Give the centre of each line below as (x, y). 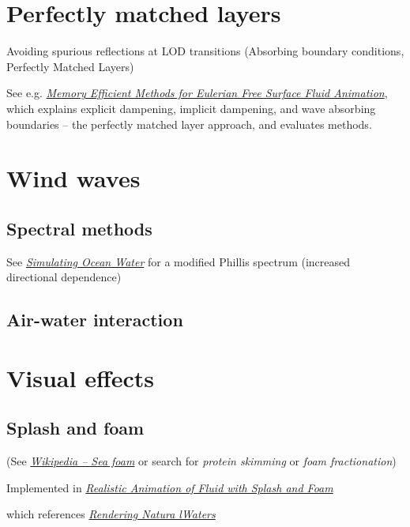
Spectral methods (79, 228)
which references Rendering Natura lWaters (111, 514)
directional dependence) (64, 277)
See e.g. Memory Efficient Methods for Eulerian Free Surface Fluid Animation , (197, 93)
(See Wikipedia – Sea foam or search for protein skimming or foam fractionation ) (201, 461)
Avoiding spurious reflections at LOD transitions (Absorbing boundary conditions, (205, 51)
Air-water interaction (95, 320)
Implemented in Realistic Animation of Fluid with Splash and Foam (170, 487)
